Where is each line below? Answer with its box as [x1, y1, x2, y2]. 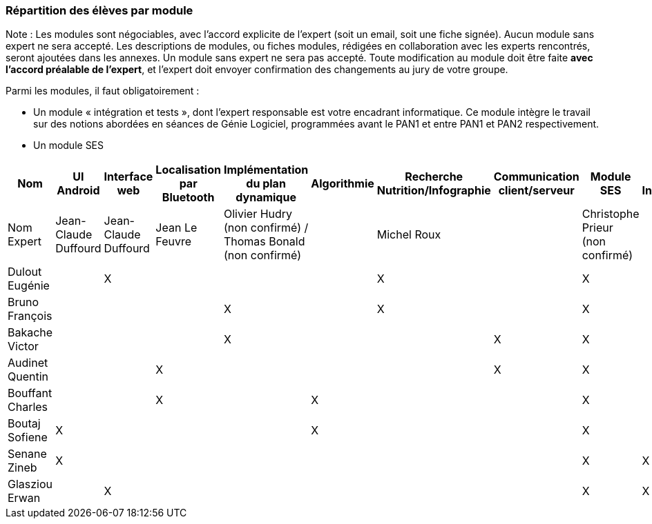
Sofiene [8, 430, 48, 445]
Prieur [582, 221, 613, 235]
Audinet [8, 356, 48, 370]
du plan [246, 177, 286, 191]
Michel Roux [376, 228, 441, 242]
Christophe [582, 207, 640, 221]
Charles [8, 400, 48, 414]
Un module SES [33, 139, 104, 152]
